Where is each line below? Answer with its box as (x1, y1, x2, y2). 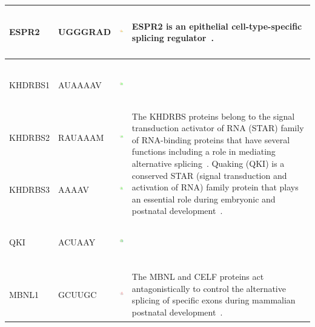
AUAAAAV (58, 79, 102, 91)
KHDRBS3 (9, 183, 50, 196)
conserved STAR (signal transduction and (131, 169, 287, 181)
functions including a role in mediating (131, 145, 276, 158)
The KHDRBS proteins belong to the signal (131, 109, 295, 122)
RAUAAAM (58, 131, 104, 143)
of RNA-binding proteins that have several (131, 133, 290, 146)
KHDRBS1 (9, 79, 50, 91)
